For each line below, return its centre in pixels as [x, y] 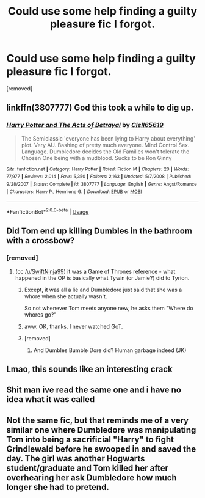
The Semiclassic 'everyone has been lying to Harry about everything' [108, 138]
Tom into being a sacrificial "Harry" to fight [90, 439]
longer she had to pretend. [58, 487]
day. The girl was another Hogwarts [76, 459]
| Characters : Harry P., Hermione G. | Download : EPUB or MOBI [74, 192]
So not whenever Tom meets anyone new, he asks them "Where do [109, 308]
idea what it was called [51, 399]
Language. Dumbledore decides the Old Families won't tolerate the [105, 152]
